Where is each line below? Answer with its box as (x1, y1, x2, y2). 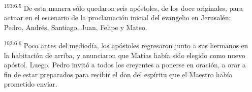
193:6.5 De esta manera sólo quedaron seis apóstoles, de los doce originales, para (4, 1, 243, 13)
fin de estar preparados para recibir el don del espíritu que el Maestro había (4, 69, 233, 79)
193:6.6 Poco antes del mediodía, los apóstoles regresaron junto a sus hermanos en (4, 39, 248, 51)
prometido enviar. (4, 79, 58, 89)
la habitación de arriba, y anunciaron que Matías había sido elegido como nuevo (4, 50, 245, 60)
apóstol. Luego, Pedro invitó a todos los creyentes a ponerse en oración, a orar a (4, 60, 246, 70)
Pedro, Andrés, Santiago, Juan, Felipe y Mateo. (4, 22, 147, 32)
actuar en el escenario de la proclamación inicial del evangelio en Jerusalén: (4, 12, 231, 23)
